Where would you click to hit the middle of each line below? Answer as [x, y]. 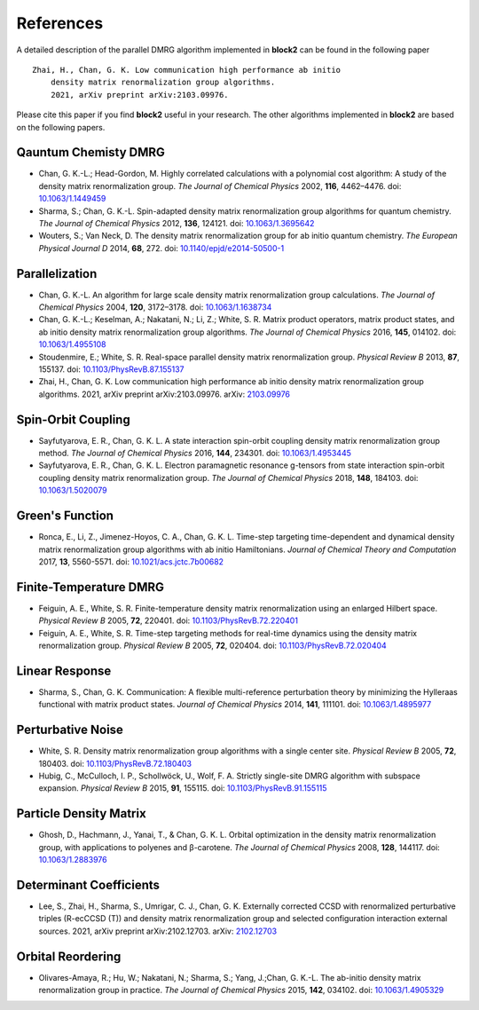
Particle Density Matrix [81, 813]
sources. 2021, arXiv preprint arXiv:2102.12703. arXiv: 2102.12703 [158, 931]
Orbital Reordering [69, 956]
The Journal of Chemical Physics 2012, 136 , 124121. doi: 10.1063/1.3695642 [177, 223]
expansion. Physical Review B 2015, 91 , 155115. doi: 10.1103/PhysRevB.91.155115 [183, 788]
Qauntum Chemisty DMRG [91, 152]
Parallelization [57, 274]
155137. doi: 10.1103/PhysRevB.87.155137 [112, 369]
